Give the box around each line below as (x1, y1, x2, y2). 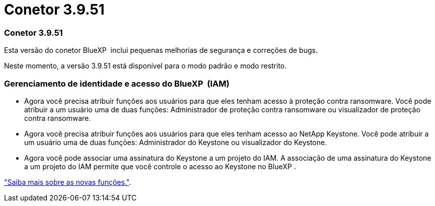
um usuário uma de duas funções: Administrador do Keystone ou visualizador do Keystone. (24, 138, 327, 147)
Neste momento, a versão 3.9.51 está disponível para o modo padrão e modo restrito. (4, 61, 287, 71)
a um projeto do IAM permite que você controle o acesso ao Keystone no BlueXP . (24, 162, 296, 171)
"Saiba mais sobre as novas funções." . (4, 177, 131, 186)
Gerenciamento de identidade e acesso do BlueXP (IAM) (4, 78, 230, 89)
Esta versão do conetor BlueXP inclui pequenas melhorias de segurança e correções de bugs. (4, 46, 318, 55)
